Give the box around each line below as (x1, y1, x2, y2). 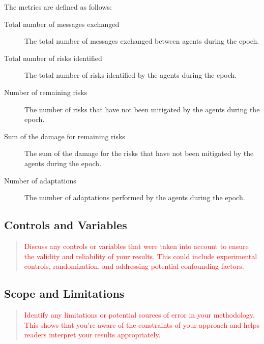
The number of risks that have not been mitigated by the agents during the (24, 104, 260, 114)
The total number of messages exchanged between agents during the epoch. (24, 36, 259, 46)
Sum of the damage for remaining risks (4, 131, 125, 141)
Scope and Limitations (4, 286, 125, 301)
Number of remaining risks (4, 86, 87, 97)
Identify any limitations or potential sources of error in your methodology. (24, 309, 255, 320)
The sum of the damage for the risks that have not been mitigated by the (24, 148, 254, 159)
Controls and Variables (4, 217, 127, 233)
